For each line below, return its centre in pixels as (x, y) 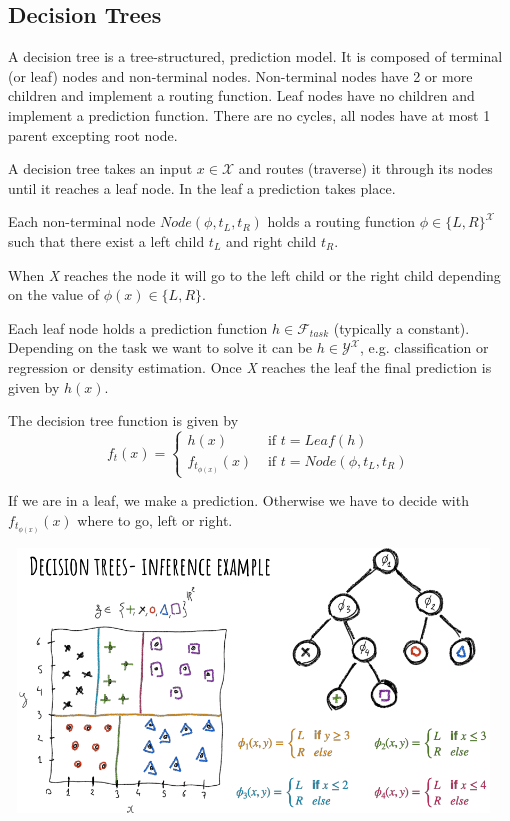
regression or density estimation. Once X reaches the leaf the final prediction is (250, 366)
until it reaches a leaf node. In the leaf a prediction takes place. (202, 187)
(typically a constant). (401, 327)
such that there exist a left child (106, 240)
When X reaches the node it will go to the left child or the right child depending (254, 274)
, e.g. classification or (424, 347)
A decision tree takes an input (100, 168)
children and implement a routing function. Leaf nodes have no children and (241, 95)
